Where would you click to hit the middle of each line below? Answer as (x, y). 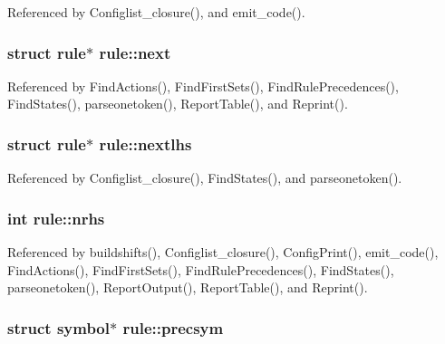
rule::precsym (173, 327)
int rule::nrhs (56, 218)
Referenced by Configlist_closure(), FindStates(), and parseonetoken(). (205, 178)
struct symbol (58, 327)
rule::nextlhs (145, 143)
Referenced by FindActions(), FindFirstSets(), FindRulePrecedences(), (203, 86)
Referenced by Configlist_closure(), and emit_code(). (156, 12)
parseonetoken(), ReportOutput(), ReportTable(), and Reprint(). (188, 287)
